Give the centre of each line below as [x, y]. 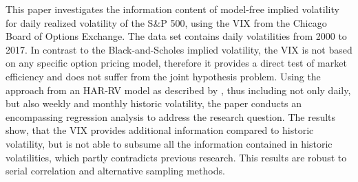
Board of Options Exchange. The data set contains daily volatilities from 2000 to [176, 36]
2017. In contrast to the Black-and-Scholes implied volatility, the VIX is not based [179, 49]
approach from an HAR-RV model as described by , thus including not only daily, [178, 90]
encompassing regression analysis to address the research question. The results [171, 116]
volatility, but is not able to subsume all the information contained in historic [169, 143]
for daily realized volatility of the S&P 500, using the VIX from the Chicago [166, 22]
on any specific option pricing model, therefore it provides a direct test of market [176, 63]
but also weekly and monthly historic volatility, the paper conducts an [154, 103]
